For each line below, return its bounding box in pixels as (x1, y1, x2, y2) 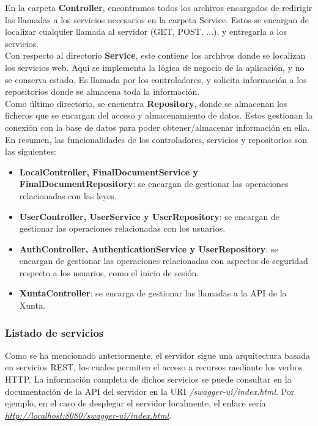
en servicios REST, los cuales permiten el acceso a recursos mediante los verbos (5, 361, 303, 373)
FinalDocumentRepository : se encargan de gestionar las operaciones (19, 177, 289, 190)
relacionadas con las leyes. (19, 189, 117, 202)
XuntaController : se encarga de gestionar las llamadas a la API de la (19, 287, 287, 299)
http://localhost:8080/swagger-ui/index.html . (5, 408, 172, 421)
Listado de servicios (5, 325, 104, 340)
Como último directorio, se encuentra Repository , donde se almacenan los (5, 97, 287, 109)
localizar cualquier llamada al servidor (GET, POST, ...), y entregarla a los (5, 25, 287, 38)
